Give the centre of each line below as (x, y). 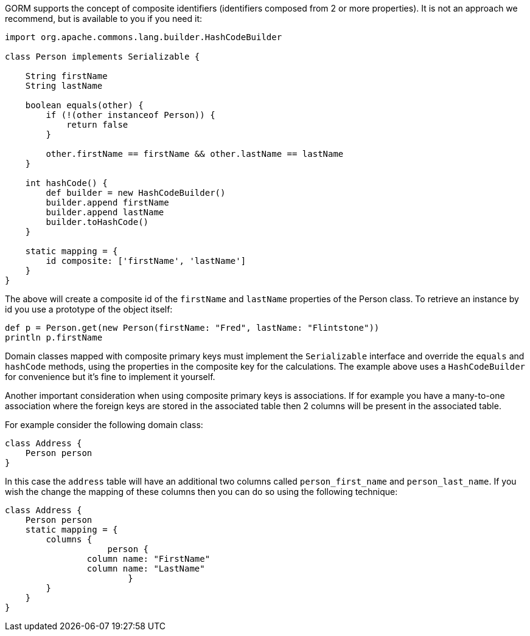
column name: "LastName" (146, 569)
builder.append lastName (105, 212)
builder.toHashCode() (97, 222)
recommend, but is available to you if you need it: (104, 19)
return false (97, 125)
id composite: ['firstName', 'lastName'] (146, 261)
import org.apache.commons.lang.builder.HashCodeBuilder (144, 37)
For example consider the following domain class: (104, 425)
